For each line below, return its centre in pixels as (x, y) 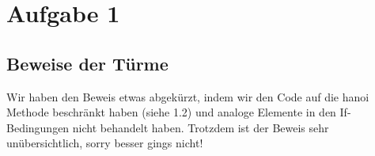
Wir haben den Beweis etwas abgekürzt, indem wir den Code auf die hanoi (188, 96)
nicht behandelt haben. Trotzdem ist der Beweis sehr (201, 127)
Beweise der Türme (87, 63)
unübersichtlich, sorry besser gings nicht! (105, 143)
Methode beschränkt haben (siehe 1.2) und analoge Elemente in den (171, 112)
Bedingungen (38, 127)
